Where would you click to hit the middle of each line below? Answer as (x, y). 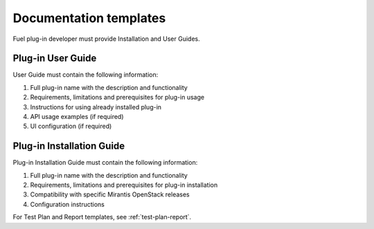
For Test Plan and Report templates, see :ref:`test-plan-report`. (102, 217)
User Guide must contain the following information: (86, 75)
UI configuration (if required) (71, 126)
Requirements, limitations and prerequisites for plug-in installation (124, 185)
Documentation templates (89, 18)
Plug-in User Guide (55, 58)
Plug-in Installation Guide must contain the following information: (105, 163)
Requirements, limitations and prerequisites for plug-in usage (117, 98)
